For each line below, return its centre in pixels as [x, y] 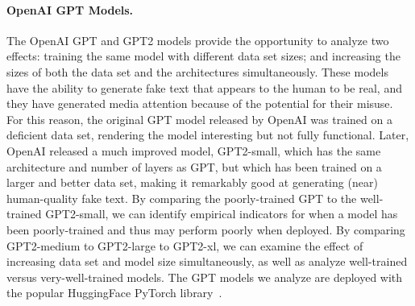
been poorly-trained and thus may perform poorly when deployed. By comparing [206, 229]
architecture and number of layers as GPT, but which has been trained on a [194, 166]
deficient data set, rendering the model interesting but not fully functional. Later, [208, 135]
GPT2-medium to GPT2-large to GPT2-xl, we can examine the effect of [185, 245]
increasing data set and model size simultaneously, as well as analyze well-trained [207, 261]
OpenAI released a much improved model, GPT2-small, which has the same [194, 150]
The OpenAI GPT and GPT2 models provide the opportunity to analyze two [198, 40]
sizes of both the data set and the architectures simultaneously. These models [197, 71]
